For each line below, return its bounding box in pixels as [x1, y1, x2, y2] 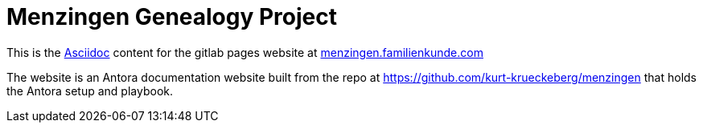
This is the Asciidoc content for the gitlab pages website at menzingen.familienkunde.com [6, 45, 483, 59]
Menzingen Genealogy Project [6, 3, 337, 30]
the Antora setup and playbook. [6, 83, 173, 98]
